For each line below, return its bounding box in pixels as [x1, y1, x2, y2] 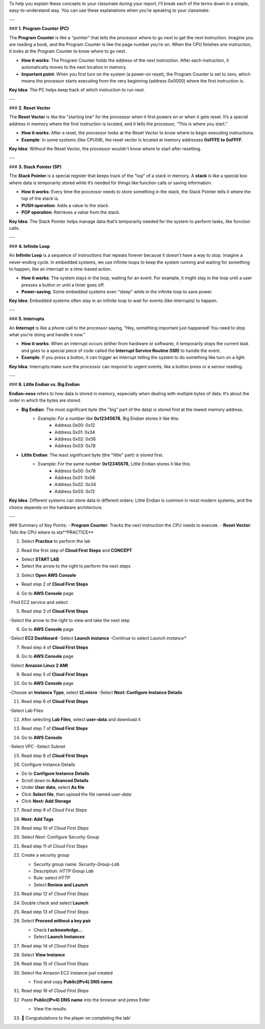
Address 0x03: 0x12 [54, 488, 95, 494]
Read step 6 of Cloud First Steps [21, 699, 88, 704]
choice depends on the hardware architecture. [9, 504, 103, 510]
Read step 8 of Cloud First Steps [21, 753, 88, 758]
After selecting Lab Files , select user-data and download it [21, 716, 141, 722]
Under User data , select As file [21, 785, 85, 790]
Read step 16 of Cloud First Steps [21, 988, 89, 994]
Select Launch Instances [33, 934, 85, 940]
